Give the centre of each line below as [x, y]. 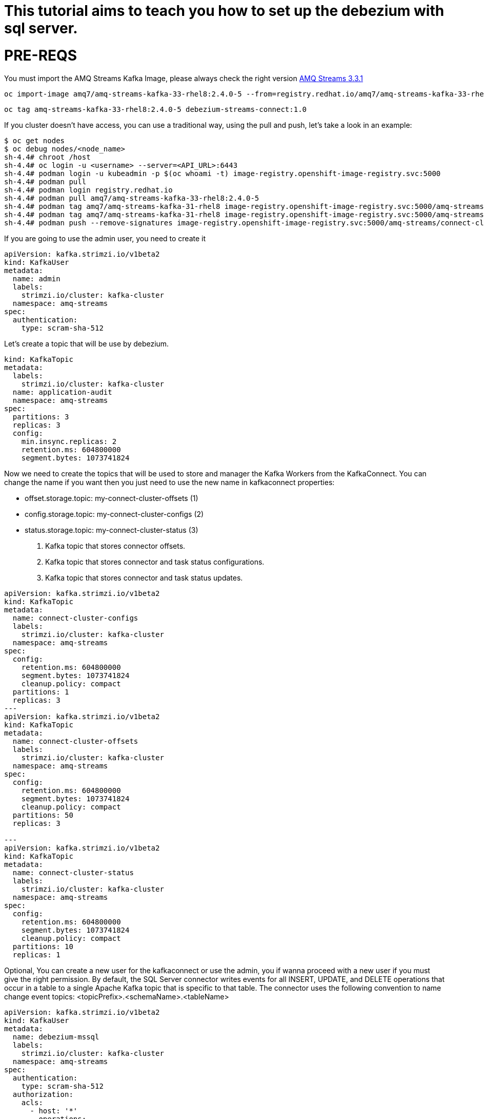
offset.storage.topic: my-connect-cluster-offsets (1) [112, 498]
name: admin [36, 278]
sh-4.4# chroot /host [47, 157]
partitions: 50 [43, 815]
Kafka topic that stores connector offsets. [115, 546]
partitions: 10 [43, 946]
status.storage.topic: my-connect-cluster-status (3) [112, 530]
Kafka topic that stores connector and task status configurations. [155, 562]
